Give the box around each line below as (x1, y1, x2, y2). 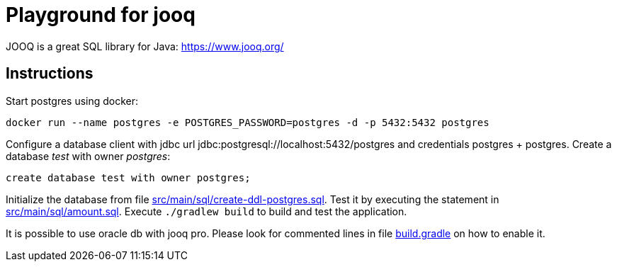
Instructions (6, 64, 94, 83)
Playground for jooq (6, 3, 196, 27)
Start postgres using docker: (6, 94, 139, 107)
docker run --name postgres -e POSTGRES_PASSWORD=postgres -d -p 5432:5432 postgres (6, 116, 489, 128)
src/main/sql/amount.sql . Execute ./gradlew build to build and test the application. (6, 205, 407, 217)
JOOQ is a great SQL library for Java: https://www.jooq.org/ (6, 40, 284, 52)
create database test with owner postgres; (6, 171, 251, 183)
